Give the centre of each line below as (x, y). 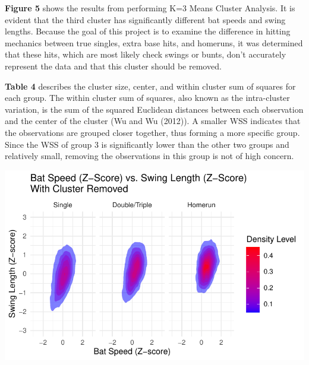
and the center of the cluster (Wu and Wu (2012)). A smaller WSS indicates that (153, 121)
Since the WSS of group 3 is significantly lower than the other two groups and (147, 144)
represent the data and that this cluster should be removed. (113, 66)
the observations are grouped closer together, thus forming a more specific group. (152, 132)
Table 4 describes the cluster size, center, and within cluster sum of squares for (150, 86)
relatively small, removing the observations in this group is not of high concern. (149, 156)
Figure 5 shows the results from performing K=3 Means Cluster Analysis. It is (150, 8)
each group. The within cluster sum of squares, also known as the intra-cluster (147, 98)
